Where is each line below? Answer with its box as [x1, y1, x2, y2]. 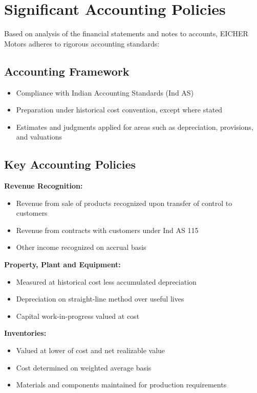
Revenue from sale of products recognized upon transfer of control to [16, 197, 232, 208]
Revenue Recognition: [4, 180, 83, 191]
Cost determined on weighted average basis [16, 362, 152, 373]
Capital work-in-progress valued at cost [16, 310, 140, 321]
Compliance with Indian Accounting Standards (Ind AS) [16, 87, 194, 98]
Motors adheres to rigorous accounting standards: [4, 38, 160, 49]
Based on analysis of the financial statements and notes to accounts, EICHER [4, 28, 248, 39]
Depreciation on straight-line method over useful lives [16, 293, 184, 304]
